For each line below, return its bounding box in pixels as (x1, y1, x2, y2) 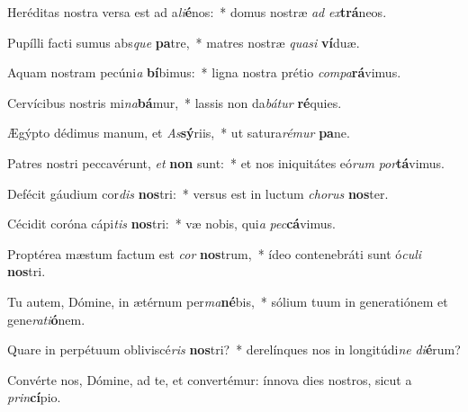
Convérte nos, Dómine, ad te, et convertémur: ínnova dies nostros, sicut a (7, 370, 412, 389)
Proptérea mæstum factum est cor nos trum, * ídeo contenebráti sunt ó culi (7, 244, 422, 263)
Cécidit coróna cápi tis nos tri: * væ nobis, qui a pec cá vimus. (7, 214, 336, 233)
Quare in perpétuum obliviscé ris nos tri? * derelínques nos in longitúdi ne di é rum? (7, 340, 461, 359)
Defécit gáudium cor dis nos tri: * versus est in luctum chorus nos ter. (7, 184, 389, 202)
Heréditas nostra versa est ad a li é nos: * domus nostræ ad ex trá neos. (7, 3, 387, 21)
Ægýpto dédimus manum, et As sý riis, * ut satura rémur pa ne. (7, 123, 350, 142)
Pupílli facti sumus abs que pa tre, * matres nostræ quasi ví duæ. (7, 32, 360, 51)
